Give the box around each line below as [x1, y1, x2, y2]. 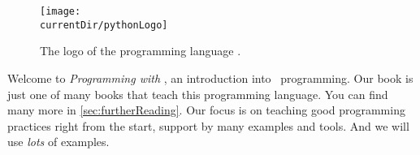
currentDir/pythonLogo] [40, 19, 168, 31]
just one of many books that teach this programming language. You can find [7, 85, 388, 102]
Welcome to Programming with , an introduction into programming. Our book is [7, 69, 414, 86]
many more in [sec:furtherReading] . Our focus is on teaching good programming [7, 101, 405, 118]
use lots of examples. [7, 133, 110, 150]
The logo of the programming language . [40, 42, 241, 59]
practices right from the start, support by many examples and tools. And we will [7, 117, 409, 134]
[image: [40, 6, 81, 17]
